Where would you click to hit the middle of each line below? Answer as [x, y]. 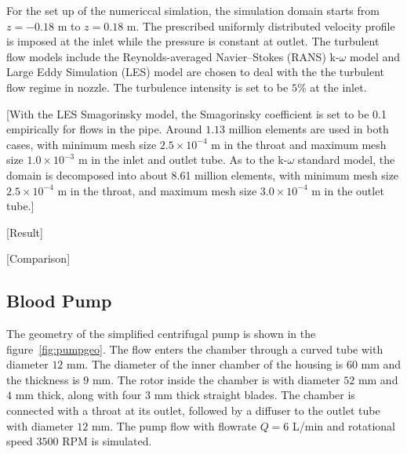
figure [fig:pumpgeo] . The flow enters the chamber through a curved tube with [195, 349]
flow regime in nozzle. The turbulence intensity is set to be [147, 87]
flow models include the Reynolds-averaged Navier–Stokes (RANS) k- [173, 56]
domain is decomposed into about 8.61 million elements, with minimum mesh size [203, 174]
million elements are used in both [309, 129]
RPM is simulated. [107, 441]
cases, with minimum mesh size [82, 144]
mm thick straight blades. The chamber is [254, 395]
